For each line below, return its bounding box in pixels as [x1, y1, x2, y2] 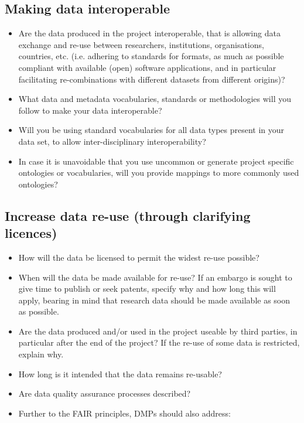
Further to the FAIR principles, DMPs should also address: [18, 407, 231, 419]
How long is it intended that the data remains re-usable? [18, 367, 222, 380]
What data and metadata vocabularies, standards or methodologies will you [18, 93, 291, 105]
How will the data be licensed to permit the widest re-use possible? [18, 251, 259, 263]
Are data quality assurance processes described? [18, 387, 191, 400]
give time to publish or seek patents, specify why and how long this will [18, 282, 276, 295]
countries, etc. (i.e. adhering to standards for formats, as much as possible [18, 50, 284, 62]
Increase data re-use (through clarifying [5, 206, 251, 224]
